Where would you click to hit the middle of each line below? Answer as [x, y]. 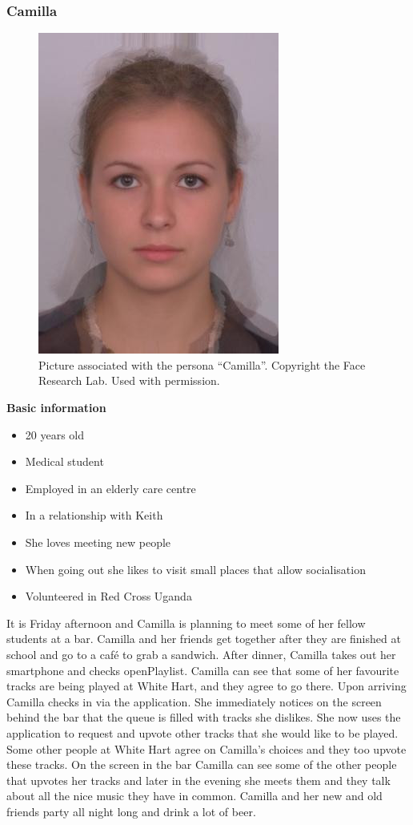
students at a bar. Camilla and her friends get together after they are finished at [204, 639]
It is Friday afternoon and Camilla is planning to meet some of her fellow [186, 623]
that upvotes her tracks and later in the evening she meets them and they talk [198, 780]
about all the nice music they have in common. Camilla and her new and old [194, 796]
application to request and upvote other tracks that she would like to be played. [202, 732]
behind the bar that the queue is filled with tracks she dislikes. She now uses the [204, 717]
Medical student [64, 461]
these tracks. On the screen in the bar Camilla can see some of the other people [202, 764]
